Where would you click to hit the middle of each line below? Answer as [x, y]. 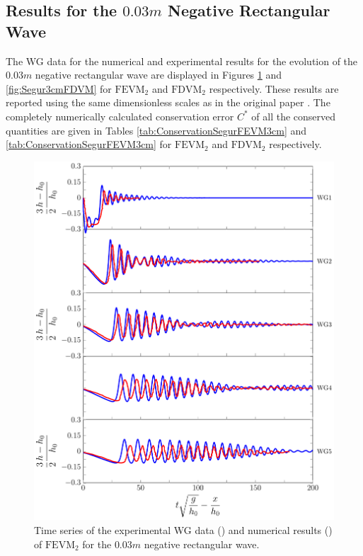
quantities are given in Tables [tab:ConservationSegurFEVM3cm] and [156, 130]
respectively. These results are [274, 88]
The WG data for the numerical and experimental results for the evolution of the [182, 61]
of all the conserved [294, 116]
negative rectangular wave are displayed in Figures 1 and [159, 75]
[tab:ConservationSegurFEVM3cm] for [89, 144]
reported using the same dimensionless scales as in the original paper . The [168, 102]
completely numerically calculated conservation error [120, 116]
